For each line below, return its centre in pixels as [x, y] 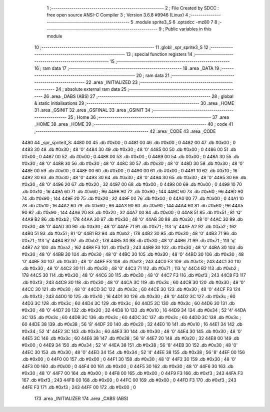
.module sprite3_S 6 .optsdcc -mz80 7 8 [176, 22]
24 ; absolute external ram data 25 [91, 89]
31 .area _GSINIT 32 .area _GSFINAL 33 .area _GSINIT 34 [92, 110]
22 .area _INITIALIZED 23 [112, 82]
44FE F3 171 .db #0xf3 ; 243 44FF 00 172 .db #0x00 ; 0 [79, 387]
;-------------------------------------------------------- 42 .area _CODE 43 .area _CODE [125, 131]
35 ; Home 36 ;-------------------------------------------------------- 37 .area [148, 117]
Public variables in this [188, 29]
